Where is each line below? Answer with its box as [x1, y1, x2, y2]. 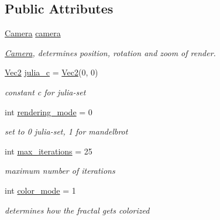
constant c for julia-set [5, 85, 86, 98]
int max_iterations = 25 [5, 145, 92, 157]
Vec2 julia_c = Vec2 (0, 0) [5, 66, 98, 78]
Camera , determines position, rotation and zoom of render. [5, 46, 216, 59]
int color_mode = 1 [5, 184, 76, 196]
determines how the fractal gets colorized [5, 204, 150, 216]
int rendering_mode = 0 [5, 105, 92, 118]
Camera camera [5, 27, 61, 39]
